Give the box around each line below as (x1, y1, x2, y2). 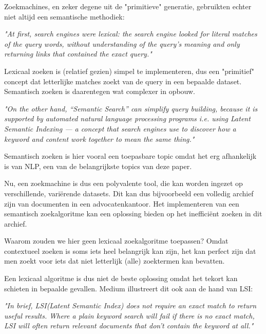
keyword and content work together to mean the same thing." (4, 133, 195, 144)
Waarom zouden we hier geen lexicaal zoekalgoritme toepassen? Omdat (4, 235, 229, 246)
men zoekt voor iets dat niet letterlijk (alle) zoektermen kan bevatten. (4, 255, 225, 266)
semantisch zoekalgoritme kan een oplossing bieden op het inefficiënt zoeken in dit (4, 208, 262, 219)
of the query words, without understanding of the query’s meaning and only (4, 38, 240, 49)
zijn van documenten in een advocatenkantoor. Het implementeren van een (4, 198, 239, 209)
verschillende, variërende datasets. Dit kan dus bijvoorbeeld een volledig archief (4, 188, 254, 198)
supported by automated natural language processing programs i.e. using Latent (4, 113, 251, 124)
